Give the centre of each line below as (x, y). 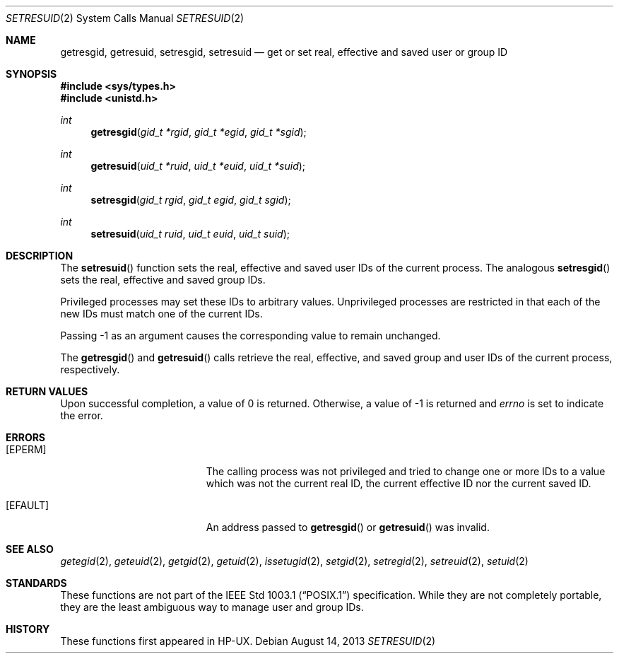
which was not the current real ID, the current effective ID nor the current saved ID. (399, 483)
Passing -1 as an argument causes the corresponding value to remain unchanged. (250, 336)
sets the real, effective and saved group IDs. (163, 280)
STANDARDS (36, 583)
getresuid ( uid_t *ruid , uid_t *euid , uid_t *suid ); (198, 166)
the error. (82, 415)
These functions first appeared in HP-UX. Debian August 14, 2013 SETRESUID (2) (248, 641)
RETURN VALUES (47, 391)
